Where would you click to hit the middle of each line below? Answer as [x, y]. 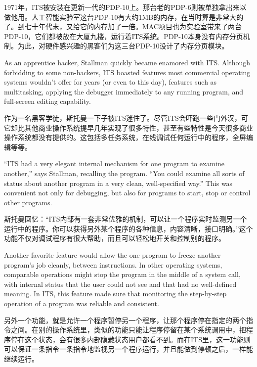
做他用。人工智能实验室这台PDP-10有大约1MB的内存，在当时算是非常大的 [124, 17]
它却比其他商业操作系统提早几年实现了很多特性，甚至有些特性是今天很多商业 [128, 127]
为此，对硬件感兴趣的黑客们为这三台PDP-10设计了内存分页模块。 [123, 46]
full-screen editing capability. [47, 101]
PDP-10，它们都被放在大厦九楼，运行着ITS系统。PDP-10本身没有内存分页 [124, 36]
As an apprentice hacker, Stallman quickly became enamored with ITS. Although [127, 62]
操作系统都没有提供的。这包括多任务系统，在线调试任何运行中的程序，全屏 [125, 137]
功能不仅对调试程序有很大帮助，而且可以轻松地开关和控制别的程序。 [115, 238]
